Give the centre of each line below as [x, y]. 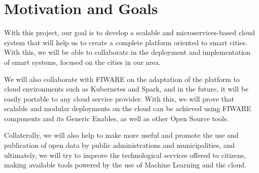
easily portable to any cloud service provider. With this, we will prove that [119, 98]
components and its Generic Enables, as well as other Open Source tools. [116, 118]
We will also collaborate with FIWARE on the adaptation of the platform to [122, 79]
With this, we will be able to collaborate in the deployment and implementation [127, 52]
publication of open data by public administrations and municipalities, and [119, 145]
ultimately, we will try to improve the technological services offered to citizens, [125, 155]
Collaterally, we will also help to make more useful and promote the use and [121, 135]
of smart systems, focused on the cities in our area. [82, 62]
